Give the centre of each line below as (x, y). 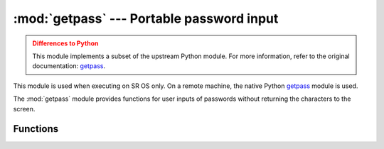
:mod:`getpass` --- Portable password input (146, 18)
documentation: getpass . (69, 66)
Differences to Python (65, 43)
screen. (24, 109)
